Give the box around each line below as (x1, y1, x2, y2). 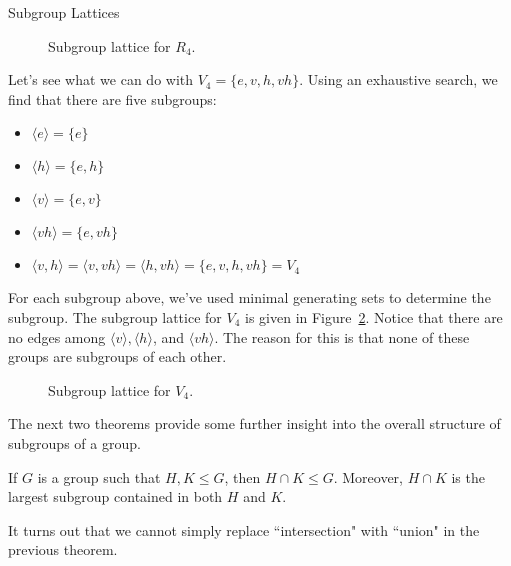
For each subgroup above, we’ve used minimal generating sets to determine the (8, 287, 491, 308)
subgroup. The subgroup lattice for (8, 306, 222, 327)
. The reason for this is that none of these (214, 326, 470, 347)
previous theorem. (8, 539, 118, 560)
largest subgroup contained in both (8, 486, 223, 507)
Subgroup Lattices (8, 2, 120, 22)
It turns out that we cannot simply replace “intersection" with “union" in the (8, 519, 480, 540)
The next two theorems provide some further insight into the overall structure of (8, 413, 501, 434)
